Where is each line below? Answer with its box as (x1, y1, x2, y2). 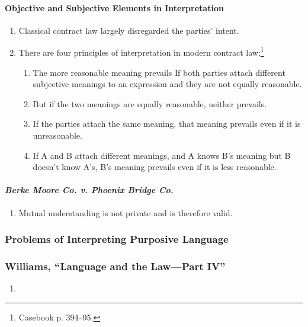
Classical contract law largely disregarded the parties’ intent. (18, 24, 239, 36)
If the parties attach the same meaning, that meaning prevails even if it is (33, 117, 301, 130)
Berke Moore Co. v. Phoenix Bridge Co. (5, 184, 174, 196)
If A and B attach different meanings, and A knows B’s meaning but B (33, 149, 291, 161)
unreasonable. (33, 129, 82, 142)
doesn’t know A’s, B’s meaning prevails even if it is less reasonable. (33, 161, 277, 173)
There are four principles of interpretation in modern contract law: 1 (18, 44, 264, 59)
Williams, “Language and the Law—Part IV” (5, 258, 226, 273)
